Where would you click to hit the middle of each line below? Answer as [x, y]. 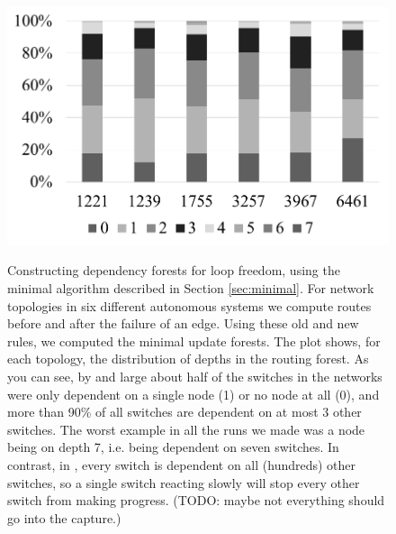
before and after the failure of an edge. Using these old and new [183, 323]
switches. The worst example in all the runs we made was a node [186, 429]
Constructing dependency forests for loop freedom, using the [174, 270]
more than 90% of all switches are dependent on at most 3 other [184, 412]
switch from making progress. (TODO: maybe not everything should [196, 500]
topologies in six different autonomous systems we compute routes [189, 305]
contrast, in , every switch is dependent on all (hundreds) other [182, 464]
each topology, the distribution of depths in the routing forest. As [188, 359]
